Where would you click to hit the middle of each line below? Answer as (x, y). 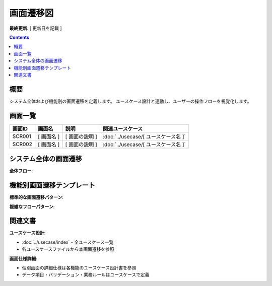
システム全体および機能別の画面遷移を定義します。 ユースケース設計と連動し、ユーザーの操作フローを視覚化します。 (130, 101)
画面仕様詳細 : (23, 258)
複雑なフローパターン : (32, 206)
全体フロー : (21, 171)
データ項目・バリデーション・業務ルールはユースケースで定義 (86, 275)
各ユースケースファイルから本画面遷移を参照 (68, 249)
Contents (19, 37)
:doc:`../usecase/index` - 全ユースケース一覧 (68, 242)
